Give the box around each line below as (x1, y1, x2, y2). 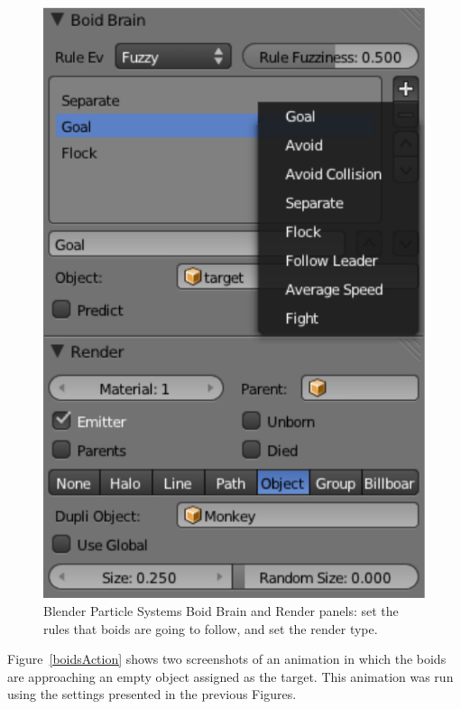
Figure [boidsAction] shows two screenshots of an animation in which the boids (7, 649, 447, 668)
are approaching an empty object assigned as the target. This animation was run (7, 667, 454, 686)
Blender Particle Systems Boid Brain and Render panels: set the (43, 602, 399, 620)
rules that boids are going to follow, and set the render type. (43, 619, 378, 638)
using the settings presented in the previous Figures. (7, 685, 297, 704)
